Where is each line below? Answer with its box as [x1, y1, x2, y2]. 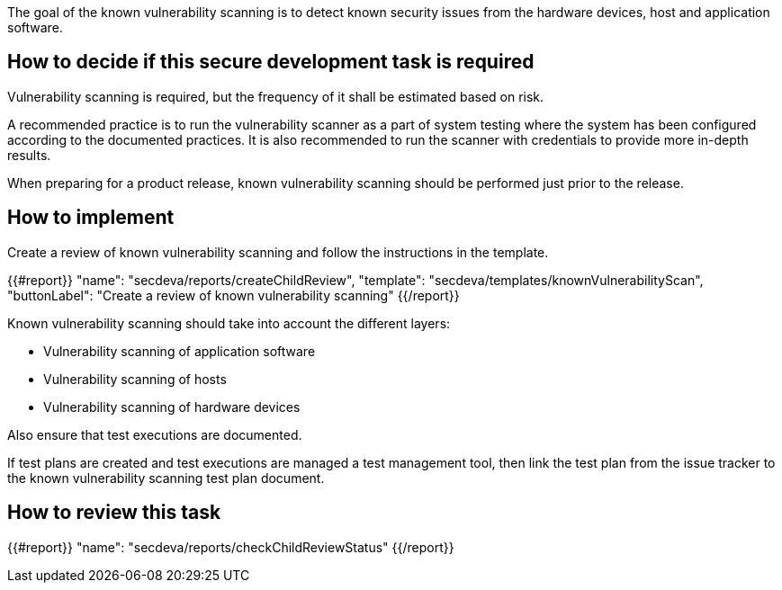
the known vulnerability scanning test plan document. [7, 469, 325, 486]
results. [7, 147, 51, 163]
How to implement [7, 206, 175, 229]
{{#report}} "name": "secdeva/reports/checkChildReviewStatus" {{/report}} [7, 539, 454, 555]
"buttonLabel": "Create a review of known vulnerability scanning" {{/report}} [7, 287, 460, 303]
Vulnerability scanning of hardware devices [43, 398, 301, 415]
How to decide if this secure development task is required [7, 50, 535, 74]
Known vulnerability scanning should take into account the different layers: [7, 315, 451, 331]
